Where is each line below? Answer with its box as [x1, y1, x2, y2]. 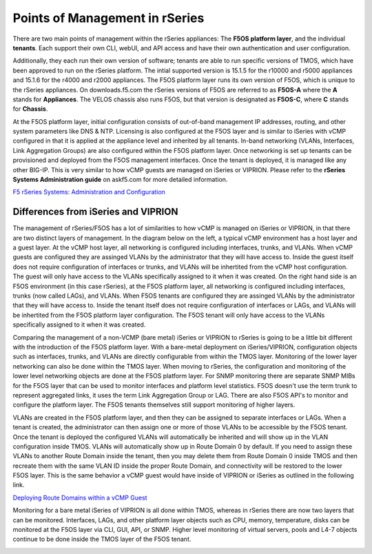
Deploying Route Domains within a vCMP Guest [12, 493, 147, 502]
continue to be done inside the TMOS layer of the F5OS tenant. [12, 535, 192, 544]
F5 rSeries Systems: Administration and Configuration [12, 188, 165, 196]
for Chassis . [12, 105, 48, 113]
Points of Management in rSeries [12, 10, 205, 25]
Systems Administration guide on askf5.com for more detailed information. [12, 176, 228, 184]
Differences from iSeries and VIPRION [12, 206, 178, 218]
